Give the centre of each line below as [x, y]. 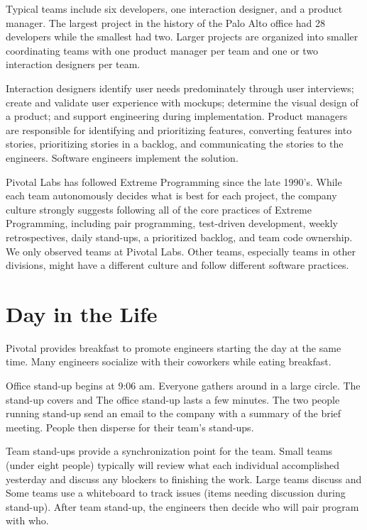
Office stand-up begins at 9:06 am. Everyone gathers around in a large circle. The [183, 385]
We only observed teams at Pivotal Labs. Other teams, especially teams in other [181, 251]
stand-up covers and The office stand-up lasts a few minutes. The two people [173, 399]
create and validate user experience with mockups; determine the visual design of [182, 102]
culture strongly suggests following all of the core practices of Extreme [159, 209]
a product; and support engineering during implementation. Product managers [177, 116]
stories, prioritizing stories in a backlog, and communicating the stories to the [175, 144]
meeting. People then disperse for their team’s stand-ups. [130, 427]
